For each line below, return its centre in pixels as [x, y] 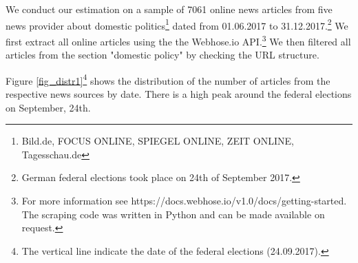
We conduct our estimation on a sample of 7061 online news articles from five [169, 9]
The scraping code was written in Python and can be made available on [173, 214]
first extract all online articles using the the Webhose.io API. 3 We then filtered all [178, 40]
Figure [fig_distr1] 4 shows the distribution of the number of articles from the [168, 79]
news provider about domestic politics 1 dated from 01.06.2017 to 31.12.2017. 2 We [177, 24]
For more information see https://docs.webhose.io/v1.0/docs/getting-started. [184, 200]
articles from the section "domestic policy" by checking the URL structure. [162, 55]
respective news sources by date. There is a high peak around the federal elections [179, 93]
